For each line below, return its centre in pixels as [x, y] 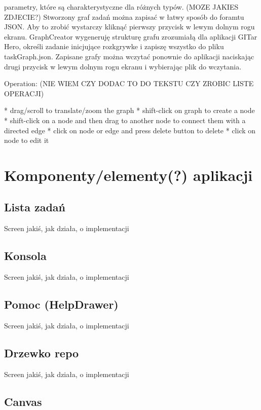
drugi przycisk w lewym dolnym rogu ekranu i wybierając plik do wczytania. [123, 66]
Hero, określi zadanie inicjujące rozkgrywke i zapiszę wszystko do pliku [114, 46]
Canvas [23, 401]
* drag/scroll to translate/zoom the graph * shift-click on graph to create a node [129, 110]
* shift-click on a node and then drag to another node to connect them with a [125, 120]
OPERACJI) [24, 93]
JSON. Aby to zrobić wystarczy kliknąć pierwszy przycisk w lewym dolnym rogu [129, 27]
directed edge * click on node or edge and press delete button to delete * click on [130, 130]
